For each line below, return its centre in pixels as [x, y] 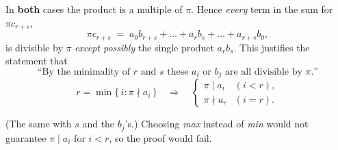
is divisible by [34, 47]
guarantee [26, 137]
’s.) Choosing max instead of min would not [217, 124]
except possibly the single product [144, 47]
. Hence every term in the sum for [262, 9]
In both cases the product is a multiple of [94, 9]
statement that [37, 61]
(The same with [39, 124]
